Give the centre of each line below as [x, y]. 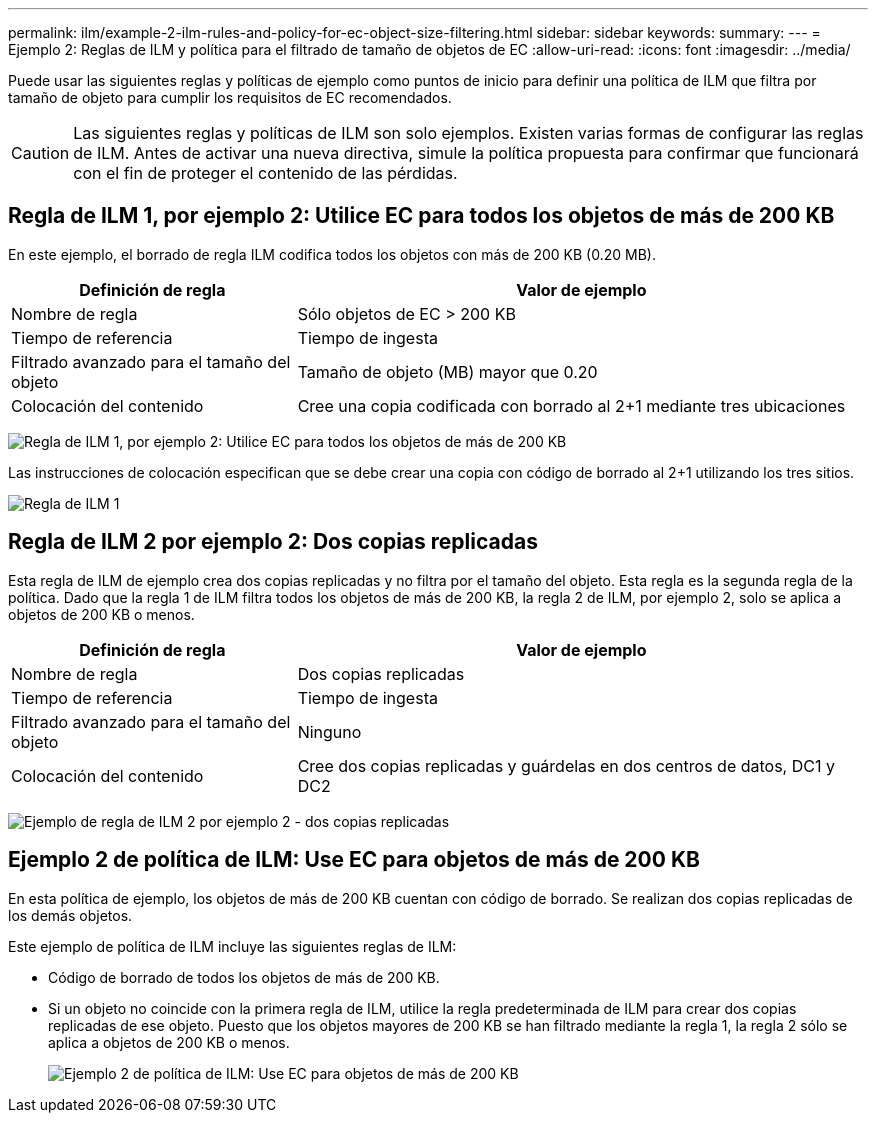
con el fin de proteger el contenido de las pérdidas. [265, 173]
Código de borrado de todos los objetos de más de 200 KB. [244, 977]
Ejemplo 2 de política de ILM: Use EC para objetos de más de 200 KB [354, 860]
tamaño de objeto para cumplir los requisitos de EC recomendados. [230, 97]
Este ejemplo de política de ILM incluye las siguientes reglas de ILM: [232, 946]
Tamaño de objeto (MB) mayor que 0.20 [447, 371]
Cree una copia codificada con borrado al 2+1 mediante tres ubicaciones [571, 405]
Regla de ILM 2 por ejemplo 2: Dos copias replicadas [273, 542]
